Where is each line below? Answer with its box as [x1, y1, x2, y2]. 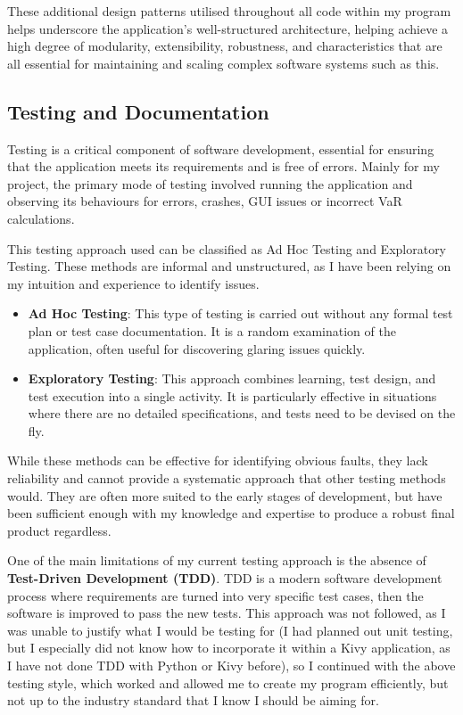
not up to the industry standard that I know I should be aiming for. [7, 691, 379, 710]
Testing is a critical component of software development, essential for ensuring [7, 139, 434, 158]
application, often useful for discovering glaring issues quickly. [28, 339, 366, 357]
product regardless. [7, 521, 112, 539]
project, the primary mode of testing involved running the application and [7, 174, 413, 193]
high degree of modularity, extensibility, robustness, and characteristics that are [7, 37, 442, 55]
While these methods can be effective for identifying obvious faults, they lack [7, 451, 428, 470]
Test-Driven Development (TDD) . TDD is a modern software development [7, 569, 442, 588]
